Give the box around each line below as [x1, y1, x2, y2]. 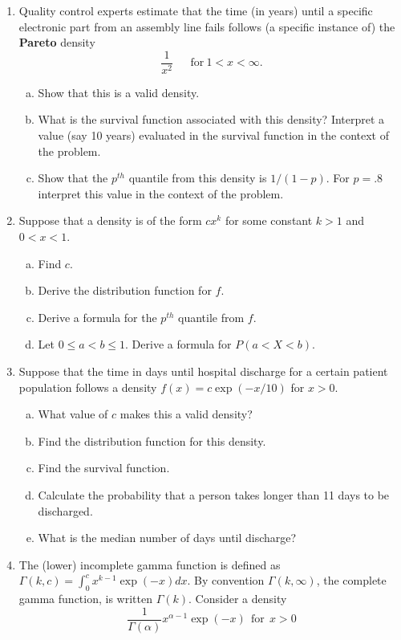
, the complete [316, 572, 387, 589]
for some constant [225, 212, 313, 229]
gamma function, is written [18, 590, 152, 607]
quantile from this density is [128, 169, 267, 186]
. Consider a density [188, 590, 287, 607]
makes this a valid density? [119, 406, 253, 422]
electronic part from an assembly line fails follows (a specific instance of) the [18, 18, 395, 35]
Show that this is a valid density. [38, 84, 200, 100]
